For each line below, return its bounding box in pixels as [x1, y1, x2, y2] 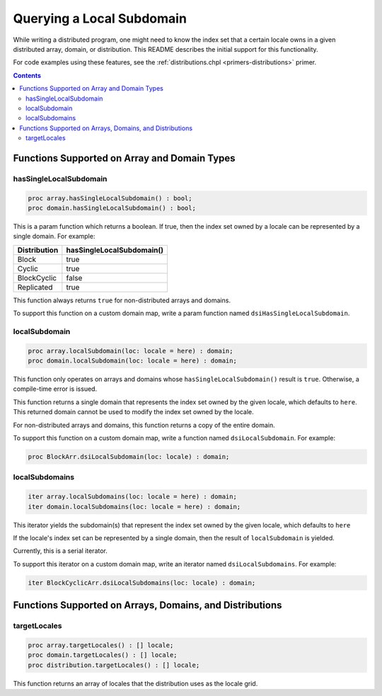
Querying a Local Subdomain [13, 11, 187, 26]
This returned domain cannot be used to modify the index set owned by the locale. [13, 408, 254, 416]
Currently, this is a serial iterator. [13, 547, 108, 555]
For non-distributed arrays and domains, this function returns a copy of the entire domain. [13, 421, 275, 429]
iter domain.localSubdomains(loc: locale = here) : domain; [28, 503, 241, 510]
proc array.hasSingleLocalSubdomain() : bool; [28, 194, 192, 202]
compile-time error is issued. [13, 384, 98, 393]
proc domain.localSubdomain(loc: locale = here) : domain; [28, 357, 237, 365]
